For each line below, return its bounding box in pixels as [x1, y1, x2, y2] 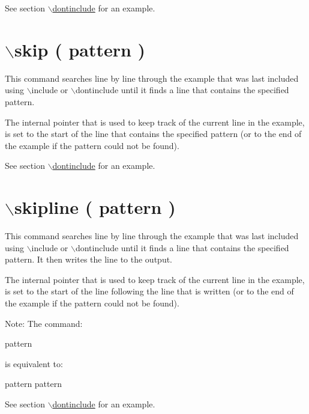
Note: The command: [5, 317, 83, 329]
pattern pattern [5, 377, 62, 390]
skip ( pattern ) [14, 37, 146, 61]
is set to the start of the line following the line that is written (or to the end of [5, 285, 294, 297]
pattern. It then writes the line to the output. [5, 253, 173, 266]
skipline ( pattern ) [14, 195, 176, 219]
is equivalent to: [5, 357, 63, 370]
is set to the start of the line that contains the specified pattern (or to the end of [5, 127, 302, 140]
